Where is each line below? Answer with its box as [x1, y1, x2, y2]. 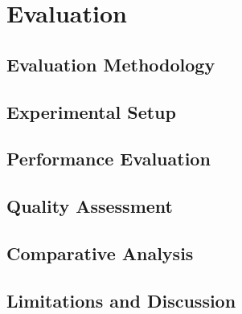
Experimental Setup [6, 99, 176, 124]
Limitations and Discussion [6, 287, 236, 312]
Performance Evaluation [6, 146, 211, 171]
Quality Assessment [6, 194, 173, 218]
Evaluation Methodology [6, 51, 215, 76]
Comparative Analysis [6, 240, 194, 265]
